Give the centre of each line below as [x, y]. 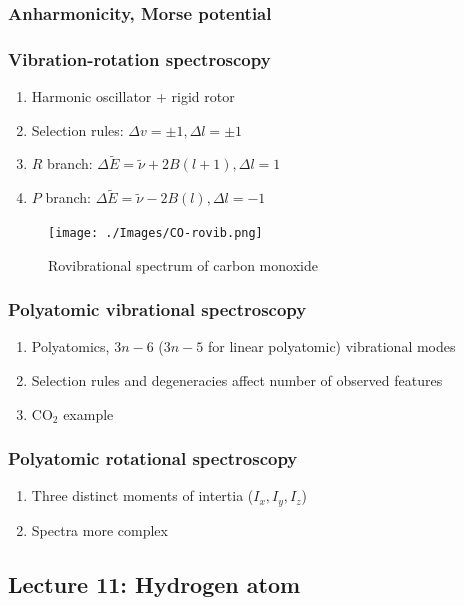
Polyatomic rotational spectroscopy [153, 458]
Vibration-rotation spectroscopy [139, 58]
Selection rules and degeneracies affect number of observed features [237, 379]
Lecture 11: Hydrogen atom [154, 583]
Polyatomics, [70, 346]
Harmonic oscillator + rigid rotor [133, 96]
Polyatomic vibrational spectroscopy [157, 309]
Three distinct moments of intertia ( [142, 495]
